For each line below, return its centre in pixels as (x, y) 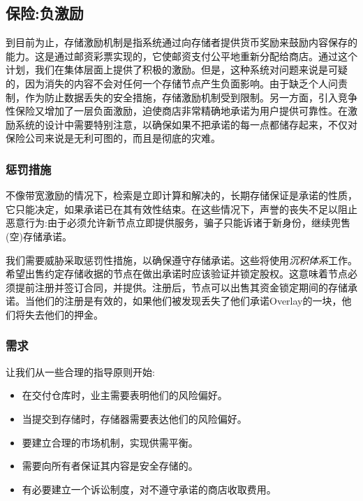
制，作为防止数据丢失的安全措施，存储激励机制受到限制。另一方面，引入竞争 (181, 97)
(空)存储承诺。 (39, 236)
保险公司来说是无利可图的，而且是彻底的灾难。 (113, 138)
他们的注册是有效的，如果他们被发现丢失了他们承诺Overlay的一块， (188, 301)
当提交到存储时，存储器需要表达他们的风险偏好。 (134, 418)
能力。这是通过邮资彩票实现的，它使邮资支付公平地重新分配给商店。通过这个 (181, 56)
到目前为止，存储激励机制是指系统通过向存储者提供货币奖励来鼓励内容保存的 (181, 42)
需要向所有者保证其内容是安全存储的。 (110, 466)
